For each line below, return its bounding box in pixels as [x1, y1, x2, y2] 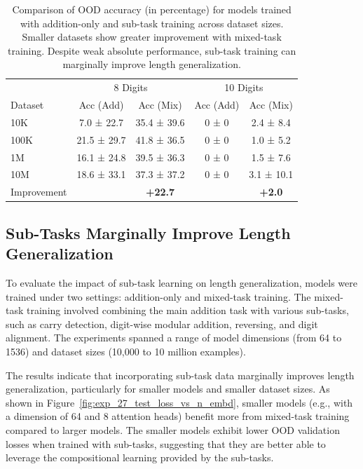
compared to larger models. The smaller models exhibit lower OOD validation [6, 422, 340, 437]
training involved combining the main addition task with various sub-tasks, [27, 303, 349, 318]
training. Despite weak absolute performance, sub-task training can [7, 43, 296, 57]
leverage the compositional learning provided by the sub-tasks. [6, 450, 274, 465]
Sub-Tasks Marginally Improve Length [6, 222, 291, 243]
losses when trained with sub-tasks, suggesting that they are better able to [6, 436, 326, 451]
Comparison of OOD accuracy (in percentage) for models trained [12, 2, 292, 16]
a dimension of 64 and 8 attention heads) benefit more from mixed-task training [6, 409, 350, 423]
